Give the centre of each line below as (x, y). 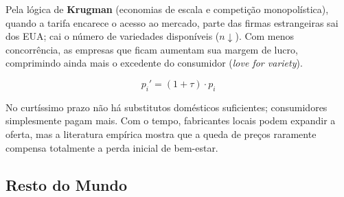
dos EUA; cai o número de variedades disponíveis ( (113, 36)
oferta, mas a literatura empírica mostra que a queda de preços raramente (161, 134)
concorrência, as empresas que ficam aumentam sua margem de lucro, (152, 49)
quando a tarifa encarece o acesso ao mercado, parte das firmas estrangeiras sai (172, 22)
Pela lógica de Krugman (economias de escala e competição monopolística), (167, 9)
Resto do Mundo (67, 184)
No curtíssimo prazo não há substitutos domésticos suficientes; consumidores (167, 107)
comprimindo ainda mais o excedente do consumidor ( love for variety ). (154, 63)
